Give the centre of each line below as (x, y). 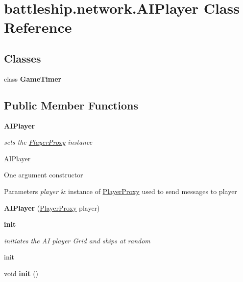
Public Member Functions (71, 105)
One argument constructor (44, 175)
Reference (38, 27)
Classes (23, 58)
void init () (21, 273)
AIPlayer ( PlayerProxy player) (52, 207)
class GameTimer (33, 78)
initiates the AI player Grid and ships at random (77, 240)
